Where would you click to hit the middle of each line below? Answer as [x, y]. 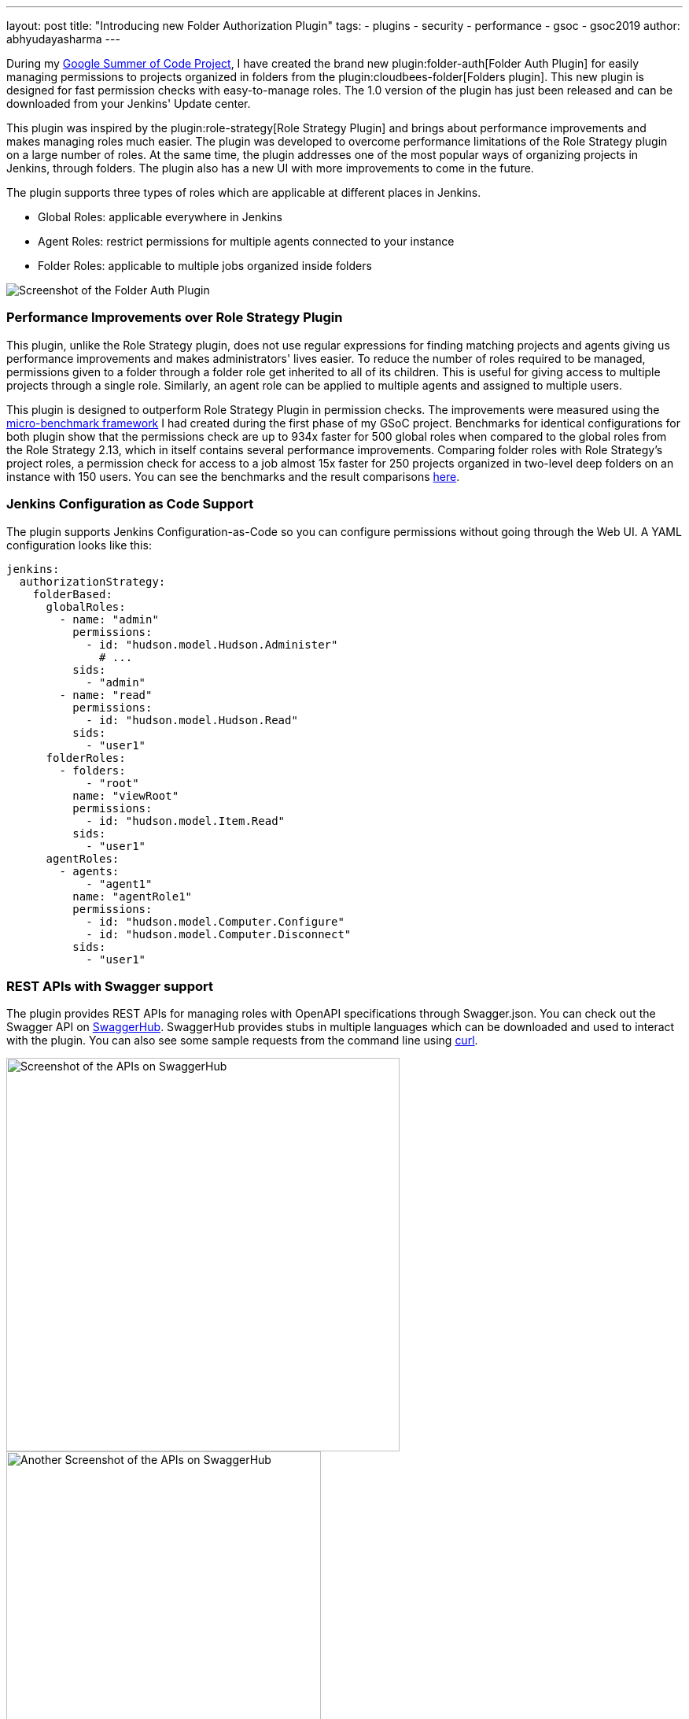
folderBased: [72, 594]
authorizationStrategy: [92, 581]
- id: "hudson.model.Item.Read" [186, 821]
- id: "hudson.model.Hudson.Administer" [212, 644]
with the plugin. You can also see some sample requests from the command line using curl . [242, 1041]
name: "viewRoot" [126, 795]
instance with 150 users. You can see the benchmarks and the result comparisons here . [233, 476]
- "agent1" [119, 884]
